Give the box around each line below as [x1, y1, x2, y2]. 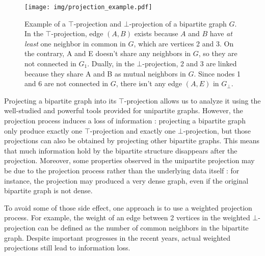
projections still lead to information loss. [4, 242, 130, 253]
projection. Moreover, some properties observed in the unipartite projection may [4, 155, 255, 166]
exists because [134, 28, 178, 39]
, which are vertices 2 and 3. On [134, 38, 234, 48]
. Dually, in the [87, 58, 135, 69]
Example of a [24, 18, 66, 29]
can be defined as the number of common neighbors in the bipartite [38, 222, 249, 233]
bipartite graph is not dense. [4, 185, 93, 196]
